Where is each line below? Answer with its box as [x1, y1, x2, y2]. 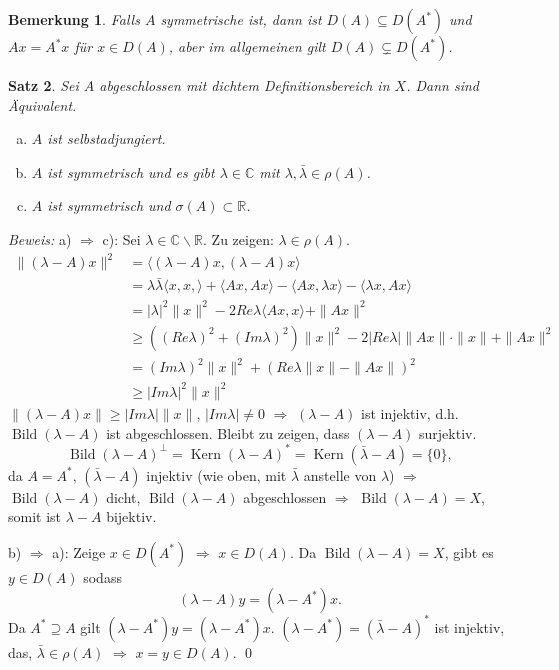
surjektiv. [419, 422, 477, 443]
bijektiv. [106, 506, 157, 527]
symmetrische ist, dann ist [160, 9, 322, 29]
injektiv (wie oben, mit [146, 464, 287, 485]
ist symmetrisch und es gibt [47, 161, 215, 182]
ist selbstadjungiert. [47, 128, 166, 149]
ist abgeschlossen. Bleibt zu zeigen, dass [106, 422, 350, 443]
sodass [83, 566, 122, 587]
